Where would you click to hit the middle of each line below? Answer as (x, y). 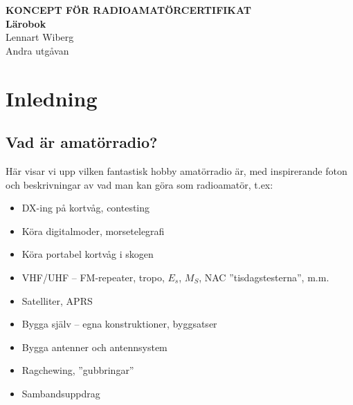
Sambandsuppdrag (61, 393)
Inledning (52, 98)
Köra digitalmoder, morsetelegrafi (93, 230)
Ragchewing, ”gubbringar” (78, 370)
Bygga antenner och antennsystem (94, 347)
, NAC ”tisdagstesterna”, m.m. (264, 277)
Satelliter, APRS (57, 300)
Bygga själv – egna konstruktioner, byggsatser (119, 324)
